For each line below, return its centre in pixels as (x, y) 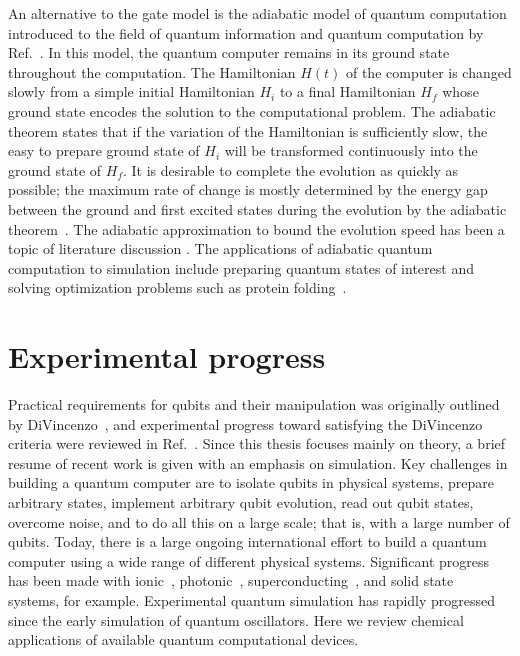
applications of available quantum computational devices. (183, 639)
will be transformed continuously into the (351, 150)
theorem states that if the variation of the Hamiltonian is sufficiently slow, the (248, 130)
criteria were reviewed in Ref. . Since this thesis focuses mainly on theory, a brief (257, 443)
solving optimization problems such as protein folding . (177, 287)
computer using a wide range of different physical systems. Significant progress (248, 560)
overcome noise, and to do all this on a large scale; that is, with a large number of (259, 521)
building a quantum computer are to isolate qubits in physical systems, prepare (251, 482)
